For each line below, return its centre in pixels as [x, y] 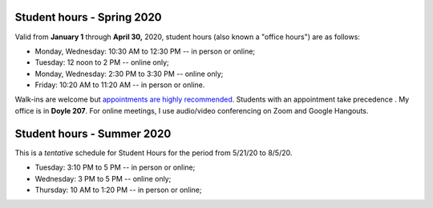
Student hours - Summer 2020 [93, 133]
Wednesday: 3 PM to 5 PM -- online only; [103, 178]
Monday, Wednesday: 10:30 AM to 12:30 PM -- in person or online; [145, 51]
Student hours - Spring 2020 [88, 17]
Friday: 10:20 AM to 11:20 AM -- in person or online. [120, 85]
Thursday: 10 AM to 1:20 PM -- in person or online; [118, 190]
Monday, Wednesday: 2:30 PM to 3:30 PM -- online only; [129, 74]
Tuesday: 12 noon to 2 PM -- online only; [102, 62]
